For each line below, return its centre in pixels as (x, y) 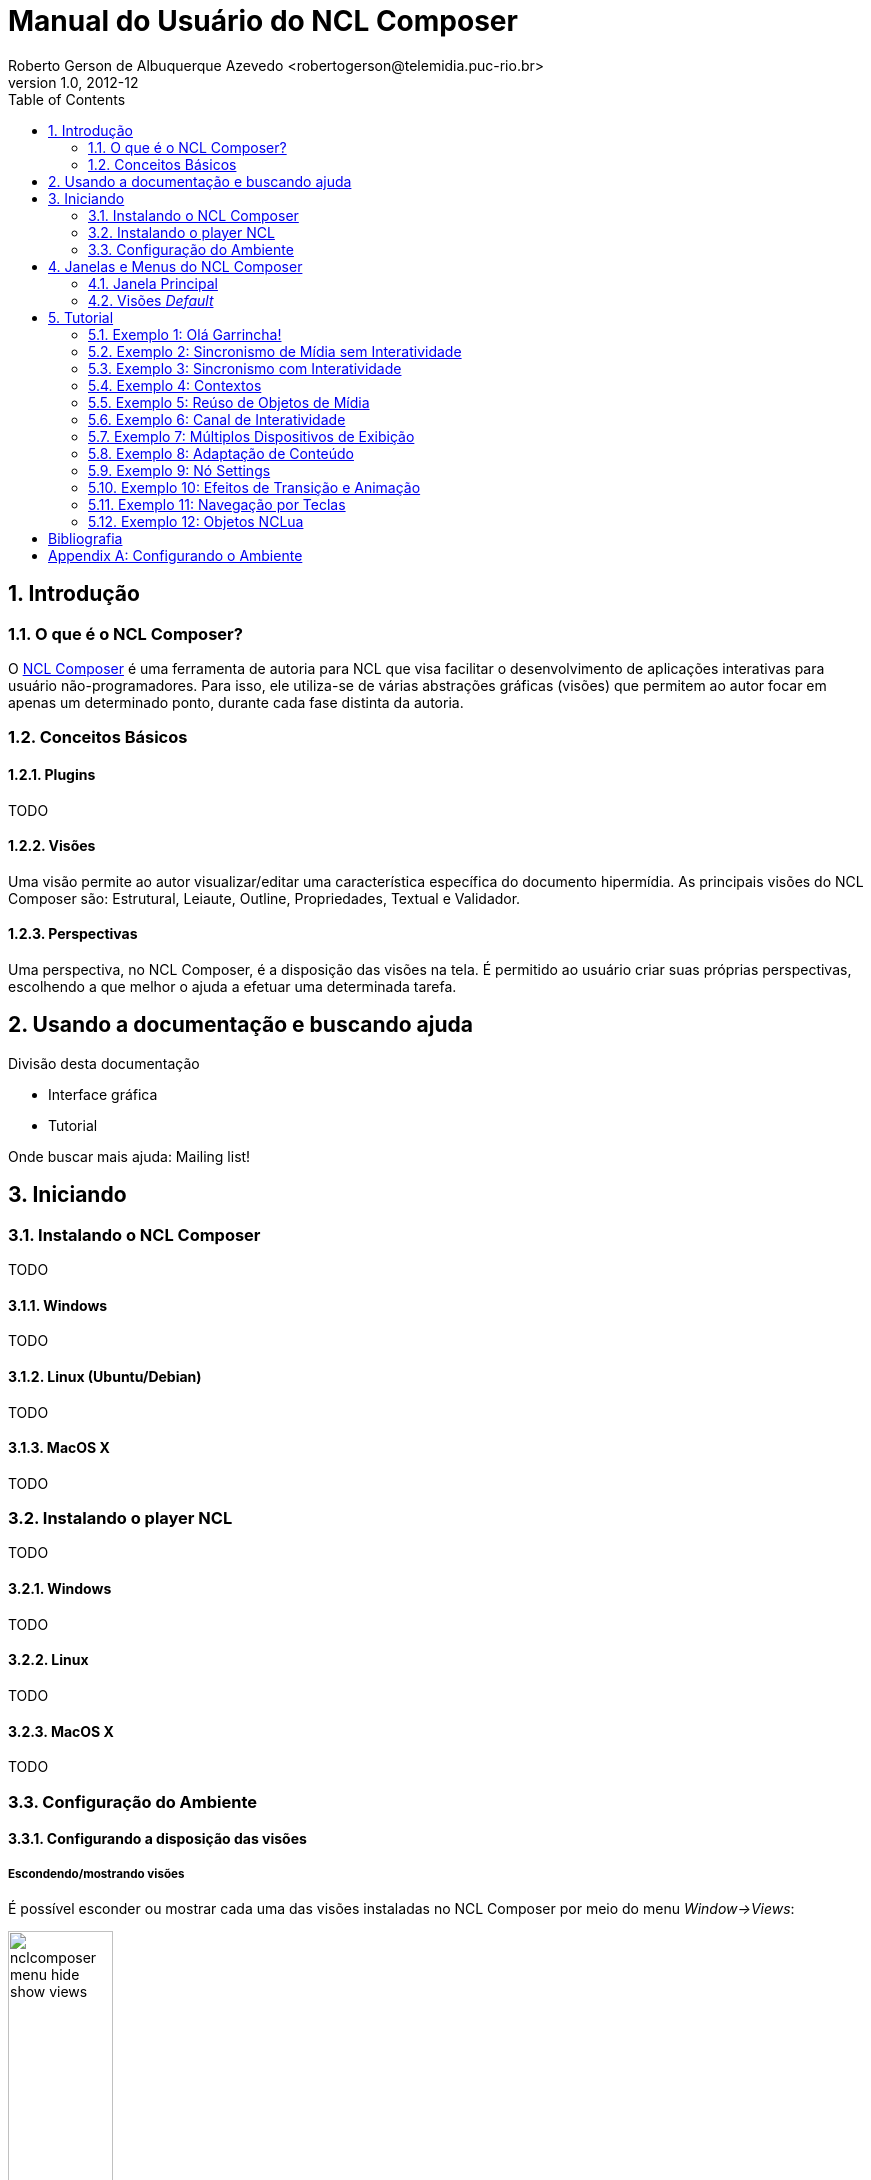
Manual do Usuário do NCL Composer (263, 21)
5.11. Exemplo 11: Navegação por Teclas (217, 504)
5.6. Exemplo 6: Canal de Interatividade (217, 419)
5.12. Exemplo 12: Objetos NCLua (196, 521)
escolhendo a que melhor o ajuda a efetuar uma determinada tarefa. (232, 986)
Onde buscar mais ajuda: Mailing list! (129, 1156)
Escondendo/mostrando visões (96, 1873)
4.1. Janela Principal (153, 283)
